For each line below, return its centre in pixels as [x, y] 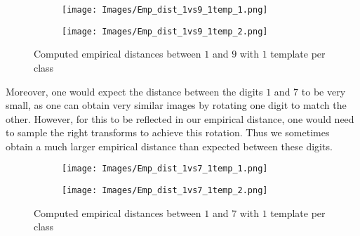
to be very [324, 91]
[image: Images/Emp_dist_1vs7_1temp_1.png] [165, 169]
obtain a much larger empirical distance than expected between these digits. [169, 146]
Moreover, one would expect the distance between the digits [134, 91]
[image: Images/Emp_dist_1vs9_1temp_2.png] [165, 31]
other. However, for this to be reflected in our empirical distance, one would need [180, 118]
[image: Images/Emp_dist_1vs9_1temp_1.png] [165, 10]
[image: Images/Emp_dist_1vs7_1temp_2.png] [165, 191]
